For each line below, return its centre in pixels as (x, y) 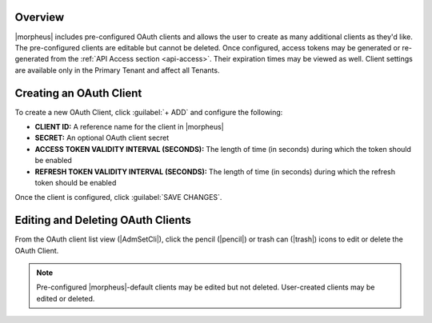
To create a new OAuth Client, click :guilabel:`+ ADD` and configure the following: (149, 112)
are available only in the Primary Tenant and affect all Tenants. (117, 70)
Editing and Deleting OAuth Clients (103, 220)
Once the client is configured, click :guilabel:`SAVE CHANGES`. (118, 197)
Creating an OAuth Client (78, 93)
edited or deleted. (66, 298)
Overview (40, 17)
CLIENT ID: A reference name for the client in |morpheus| (129, 126)
